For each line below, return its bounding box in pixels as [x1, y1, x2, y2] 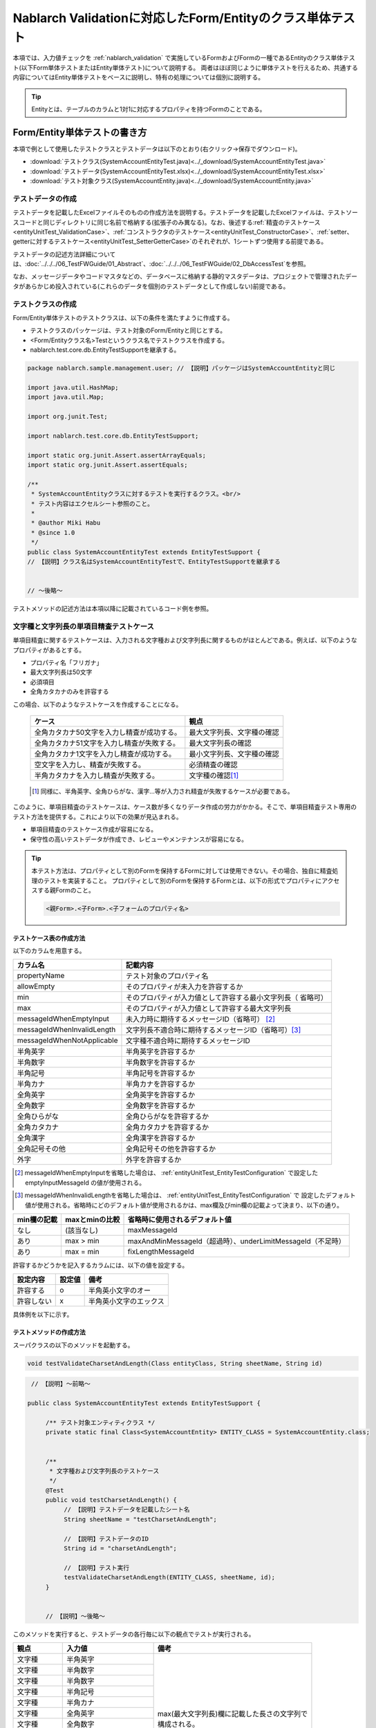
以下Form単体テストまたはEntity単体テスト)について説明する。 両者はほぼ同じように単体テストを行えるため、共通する [21, 63, 359, 72]
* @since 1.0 [31, 529, 75, 536]
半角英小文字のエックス [88, 1297, 165, 1306]
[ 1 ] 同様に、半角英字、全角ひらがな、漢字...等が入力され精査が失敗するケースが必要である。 [32, 787, 294, 795]
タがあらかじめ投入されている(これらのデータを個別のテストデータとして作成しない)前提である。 [12, 282, 290, 290]
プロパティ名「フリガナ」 [30, 659, 103, 667]
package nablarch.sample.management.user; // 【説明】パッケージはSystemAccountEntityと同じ [27, 364, 336, 373]
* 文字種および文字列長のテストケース [49, 1467, 160, 1475]
